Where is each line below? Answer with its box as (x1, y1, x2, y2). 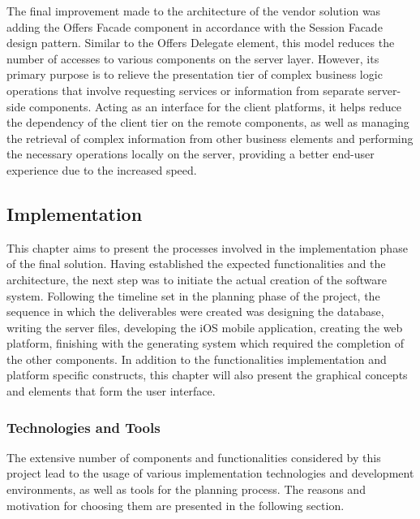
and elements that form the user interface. (6, 383, 216, 400)
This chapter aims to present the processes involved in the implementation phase (6, 239, 408, 256)
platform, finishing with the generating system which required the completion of (6, 335, 405, 352)
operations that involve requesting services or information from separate (6, 81, 364, 98)
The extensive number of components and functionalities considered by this (6, 448, 381, 465)
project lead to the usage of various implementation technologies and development (6, 465, 414, 482)
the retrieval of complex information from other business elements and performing (6, 129, 414, 146)
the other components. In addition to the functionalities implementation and (6, 350, 387, 367)
